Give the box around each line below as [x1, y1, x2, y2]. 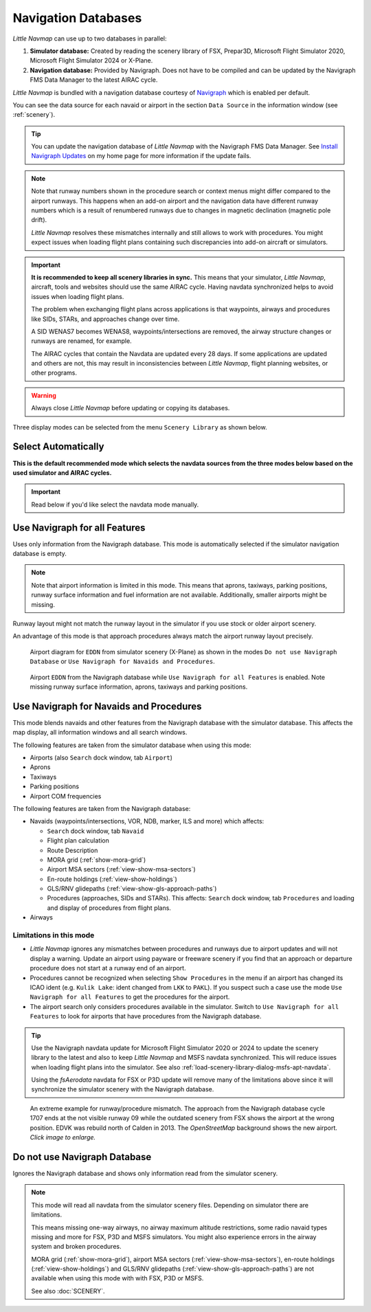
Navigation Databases [12, 10, 142, 25]
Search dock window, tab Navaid [47, 827, 144, 835]
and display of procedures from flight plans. [47, 904, 172, 912]
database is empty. [12, 550, 67, 558]
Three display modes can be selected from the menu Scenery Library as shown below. [12, 423, 267, 431]
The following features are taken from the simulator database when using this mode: [12, 741, 252, 749]
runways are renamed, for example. [31, 337, 132, 345]
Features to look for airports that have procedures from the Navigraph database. [30, 1012, 262, 1021]
